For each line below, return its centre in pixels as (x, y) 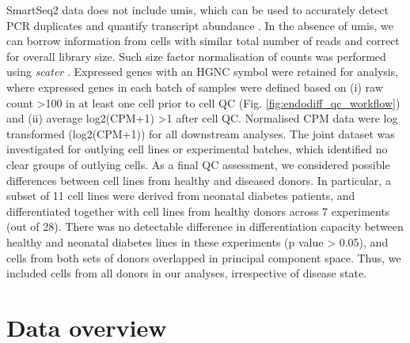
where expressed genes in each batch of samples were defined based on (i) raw (195, 87)
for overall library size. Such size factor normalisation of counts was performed (196, 56)
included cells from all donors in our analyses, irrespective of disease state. (187, 273)
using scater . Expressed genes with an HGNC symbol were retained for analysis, (203, 72)
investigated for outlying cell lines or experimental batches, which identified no (197, 149)
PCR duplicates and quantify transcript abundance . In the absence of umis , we (200, 25)
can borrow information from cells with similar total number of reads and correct (203, 41)
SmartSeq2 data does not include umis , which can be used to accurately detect (197, 9)
